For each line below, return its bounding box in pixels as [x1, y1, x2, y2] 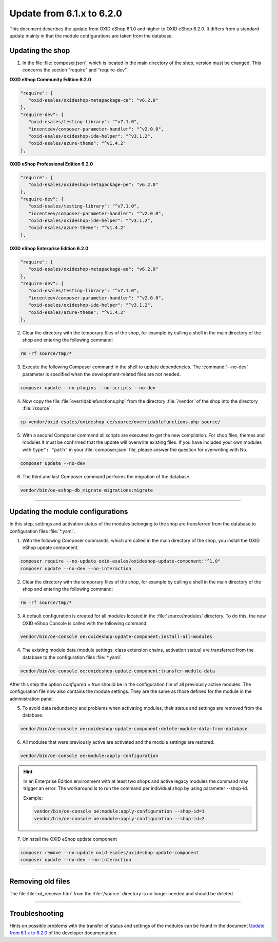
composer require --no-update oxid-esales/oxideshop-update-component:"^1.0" [20, 558, 221, 564]
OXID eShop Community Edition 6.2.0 [9, 76, 92, 82]
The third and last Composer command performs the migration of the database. [22, 473, 191, 480]
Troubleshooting [9, 909, 64, 918]
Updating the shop [9, 46, 70, 55]
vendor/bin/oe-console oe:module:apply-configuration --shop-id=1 [34, 808, 205, 814]
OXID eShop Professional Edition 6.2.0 [9, 161, 93, 167]
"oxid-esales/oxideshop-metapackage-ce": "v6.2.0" [28, 98, 159, 103]
